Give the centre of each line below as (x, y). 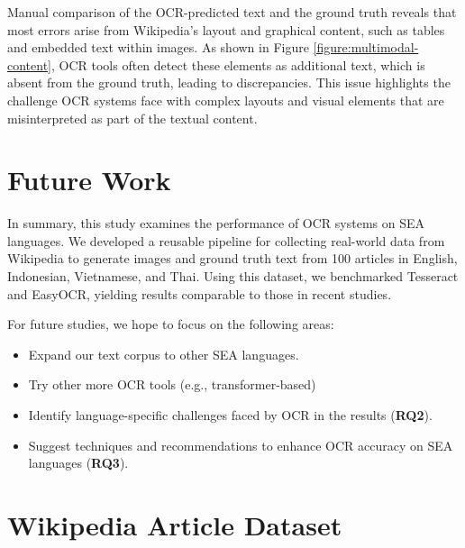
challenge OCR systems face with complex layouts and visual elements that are (226, 100)
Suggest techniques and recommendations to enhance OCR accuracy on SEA (241, 445)
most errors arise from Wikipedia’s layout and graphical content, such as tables (226, 29)
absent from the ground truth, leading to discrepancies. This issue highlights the (229, 82)
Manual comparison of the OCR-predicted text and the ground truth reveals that (232, 12)
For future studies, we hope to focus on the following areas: (171, 324)
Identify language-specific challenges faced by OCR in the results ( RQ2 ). (230, 415)
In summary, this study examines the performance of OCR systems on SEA (216, 223)
